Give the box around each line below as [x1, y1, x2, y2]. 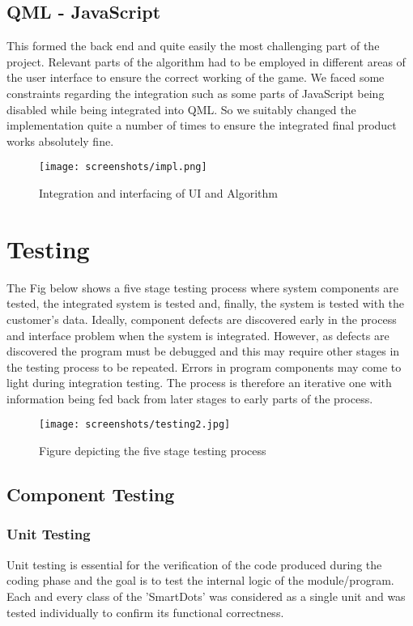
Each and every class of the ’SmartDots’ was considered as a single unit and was [6, 587, 406, 604]
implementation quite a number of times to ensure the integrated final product [6, 117, 397, 134]
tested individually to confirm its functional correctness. [6, 603, 284, 620]
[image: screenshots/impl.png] [39, 161, 207, 173]
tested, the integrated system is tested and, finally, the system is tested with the [6, 295, 405, 312]
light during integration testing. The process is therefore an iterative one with [6, 374, 392, 391]
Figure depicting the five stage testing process [39, 442, 266, 459]
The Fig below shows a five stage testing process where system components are [6, 279, 398, 296]
